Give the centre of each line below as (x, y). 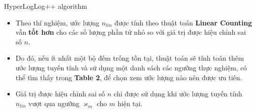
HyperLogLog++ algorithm (46, 6)
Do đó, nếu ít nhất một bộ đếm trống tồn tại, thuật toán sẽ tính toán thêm (130, 58)
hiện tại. (130, 103)
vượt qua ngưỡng (54, 103)
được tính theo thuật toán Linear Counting (183, 22)
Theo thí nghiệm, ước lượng (57, 22)
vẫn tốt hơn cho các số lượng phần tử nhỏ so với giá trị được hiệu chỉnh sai (131, 32)
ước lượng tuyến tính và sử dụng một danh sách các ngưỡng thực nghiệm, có (131, 67)
